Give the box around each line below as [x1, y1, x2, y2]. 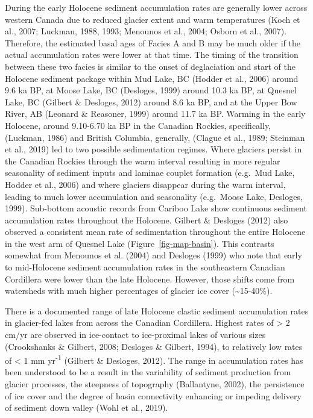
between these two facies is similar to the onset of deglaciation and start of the [5, 60, 296, 72]
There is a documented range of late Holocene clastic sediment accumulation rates [5, 304, 309, 317]
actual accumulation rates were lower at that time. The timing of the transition [5, 48, 299, 61]
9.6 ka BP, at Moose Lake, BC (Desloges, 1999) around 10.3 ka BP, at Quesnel [5, 84, 297, 96]
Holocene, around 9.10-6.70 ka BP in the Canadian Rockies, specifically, [5, 119, 271, 131]
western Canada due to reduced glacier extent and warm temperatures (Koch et [5, 13, 300, 25]
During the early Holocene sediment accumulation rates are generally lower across [5, 1, 308, 13]
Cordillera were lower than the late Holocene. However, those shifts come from [5, 272, 295, 285]
